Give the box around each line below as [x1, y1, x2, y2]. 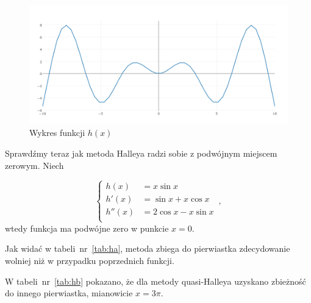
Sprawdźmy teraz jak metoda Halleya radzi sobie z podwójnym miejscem [5, 147, 277, 160]
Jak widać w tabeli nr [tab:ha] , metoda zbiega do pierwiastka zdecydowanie [5, 242, 290, 255]
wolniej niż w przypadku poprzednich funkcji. [5, 254, 174, 267]
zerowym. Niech [5, 159, 64, 171]
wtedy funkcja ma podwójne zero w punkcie [5, 221, 169, 234]
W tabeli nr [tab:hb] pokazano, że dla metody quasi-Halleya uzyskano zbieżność [5, 274, 306, 287]
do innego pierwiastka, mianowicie [5, 287, 133, 299]
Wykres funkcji [29, 126, 85, 139]
